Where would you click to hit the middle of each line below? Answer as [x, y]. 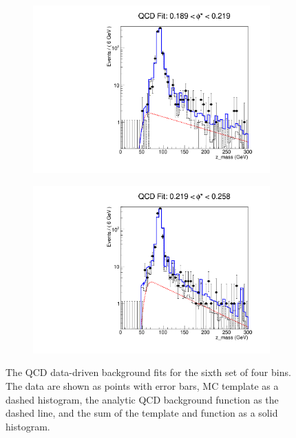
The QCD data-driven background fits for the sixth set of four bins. [148, 372]
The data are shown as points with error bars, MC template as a [142, 386]
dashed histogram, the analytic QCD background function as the [142, 399]
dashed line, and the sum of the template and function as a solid [142, 413]
